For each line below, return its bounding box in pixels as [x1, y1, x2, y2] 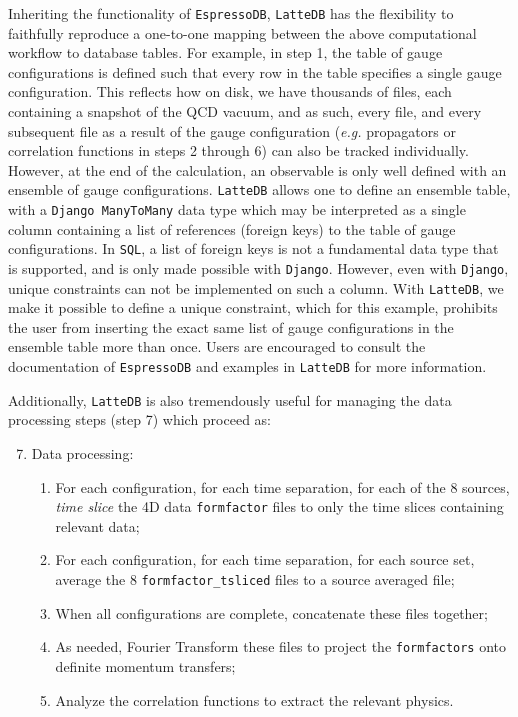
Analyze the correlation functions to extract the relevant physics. [55, 689, 454, 710]
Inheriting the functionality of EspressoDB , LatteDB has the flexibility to [8, 3, 454, 23]
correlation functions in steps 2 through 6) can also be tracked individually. [8, 140, 469, 161]
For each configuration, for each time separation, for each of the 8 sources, [55, 476, 510, 497]
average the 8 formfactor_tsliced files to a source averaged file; [55, 569, 455, 589]
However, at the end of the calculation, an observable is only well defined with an [8, 159, 507, 180]
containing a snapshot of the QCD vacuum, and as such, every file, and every [8, 101, 482, 122]
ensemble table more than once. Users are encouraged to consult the [8, 336, 426, 357]
